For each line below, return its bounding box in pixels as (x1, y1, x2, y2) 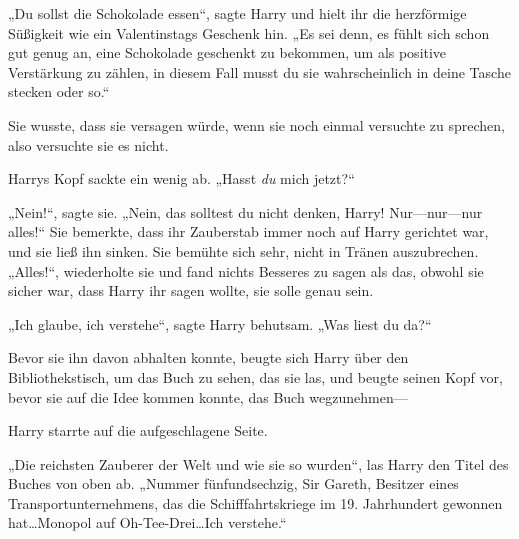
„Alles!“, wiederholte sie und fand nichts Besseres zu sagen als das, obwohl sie (8, 260, 484, 281)
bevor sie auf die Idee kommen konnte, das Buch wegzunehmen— (8, 386, 408, 407)
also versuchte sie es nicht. (8, 134, 169, 155)
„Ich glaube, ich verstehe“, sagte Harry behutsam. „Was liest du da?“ (8, 313, 432, 334)
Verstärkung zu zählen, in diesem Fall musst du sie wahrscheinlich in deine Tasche (8, 61, 511, 82)
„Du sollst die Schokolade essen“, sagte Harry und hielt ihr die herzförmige (8, 3, 467, 23)
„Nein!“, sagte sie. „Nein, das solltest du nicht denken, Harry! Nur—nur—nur (8, 201, 483, 222)
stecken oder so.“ (8, 81, 110, 102)
